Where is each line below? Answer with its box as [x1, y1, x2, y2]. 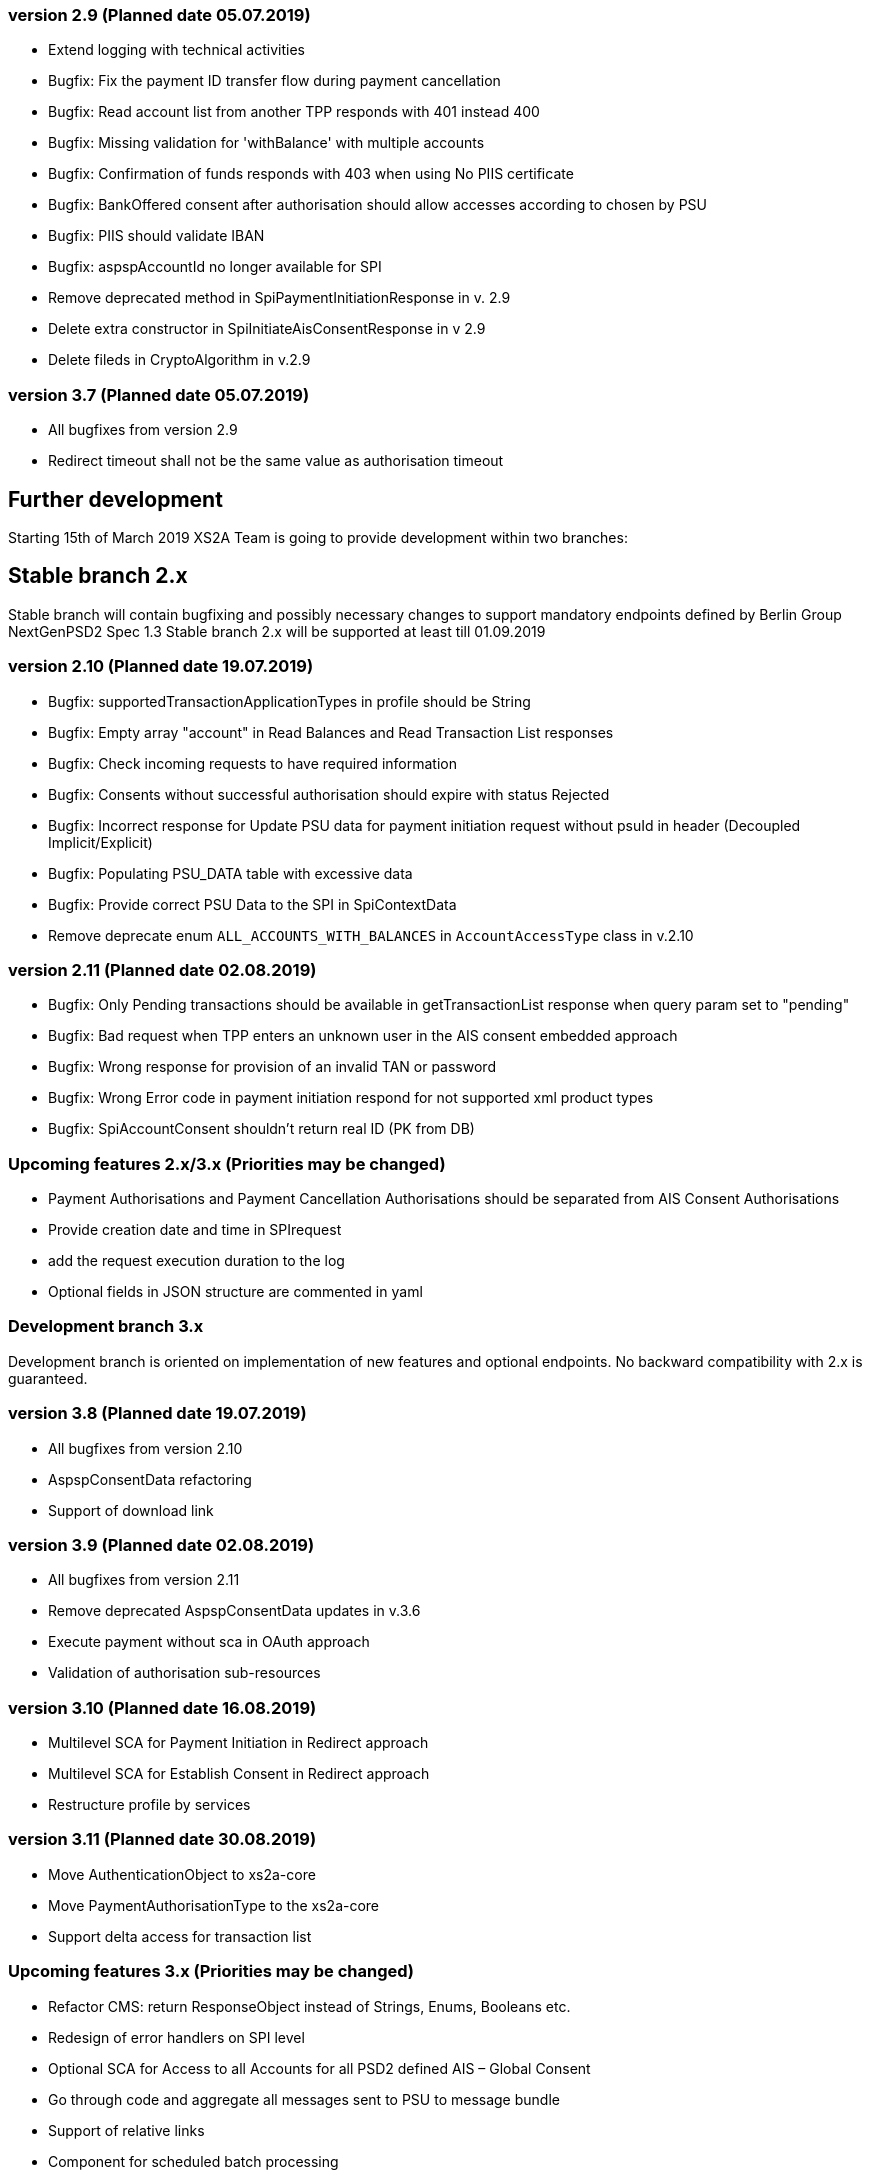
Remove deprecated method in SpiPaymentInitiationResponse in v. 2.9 [48, 289, 511, 307]
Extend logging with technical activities [48, 41, 305, 59]
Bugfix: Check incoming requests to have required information [48, 754, 458, 772]
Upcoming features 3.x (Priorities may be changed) [8, 1961, 415, 1982]
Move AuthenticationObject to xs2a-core [48, 1865, 316, 1883]
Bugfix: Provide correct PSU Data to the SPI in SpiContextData [48, 895, 457, 913]
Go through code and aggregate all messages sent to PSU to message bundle [48, 2090, 560, 2108]
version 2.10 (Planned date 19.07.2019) [8, 656, 314, 677]
